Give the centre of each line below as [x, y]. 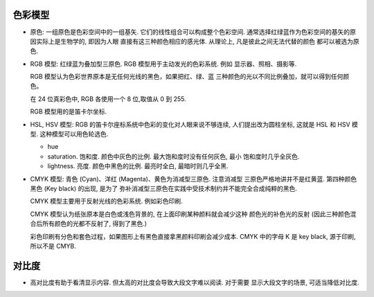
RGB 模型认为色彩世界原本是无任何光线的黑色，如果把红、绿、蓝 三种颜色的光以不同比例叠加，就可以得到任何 [187, 77]
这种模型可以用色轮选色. [74, 134]
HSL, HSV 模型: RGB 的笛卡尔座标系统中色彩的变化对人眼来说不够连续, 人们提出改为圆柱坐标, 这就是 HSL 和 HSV [190, 124]
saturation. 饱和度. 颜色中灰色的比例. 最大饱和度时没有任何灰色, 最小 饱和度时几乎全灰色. [173, 156]
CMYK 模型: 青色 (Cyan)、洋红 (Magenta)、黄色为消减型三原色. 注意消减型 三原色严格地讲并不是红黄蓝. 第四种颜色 [194, 179]
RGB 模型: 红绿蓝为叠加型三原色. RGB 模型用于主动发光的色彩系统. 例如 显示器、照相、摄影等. [163, 64]
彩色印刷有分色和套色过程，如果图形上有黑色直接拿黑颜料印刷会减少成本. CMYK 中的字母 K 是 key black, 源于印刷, [193, 236]
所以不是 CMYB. [53, 246]
